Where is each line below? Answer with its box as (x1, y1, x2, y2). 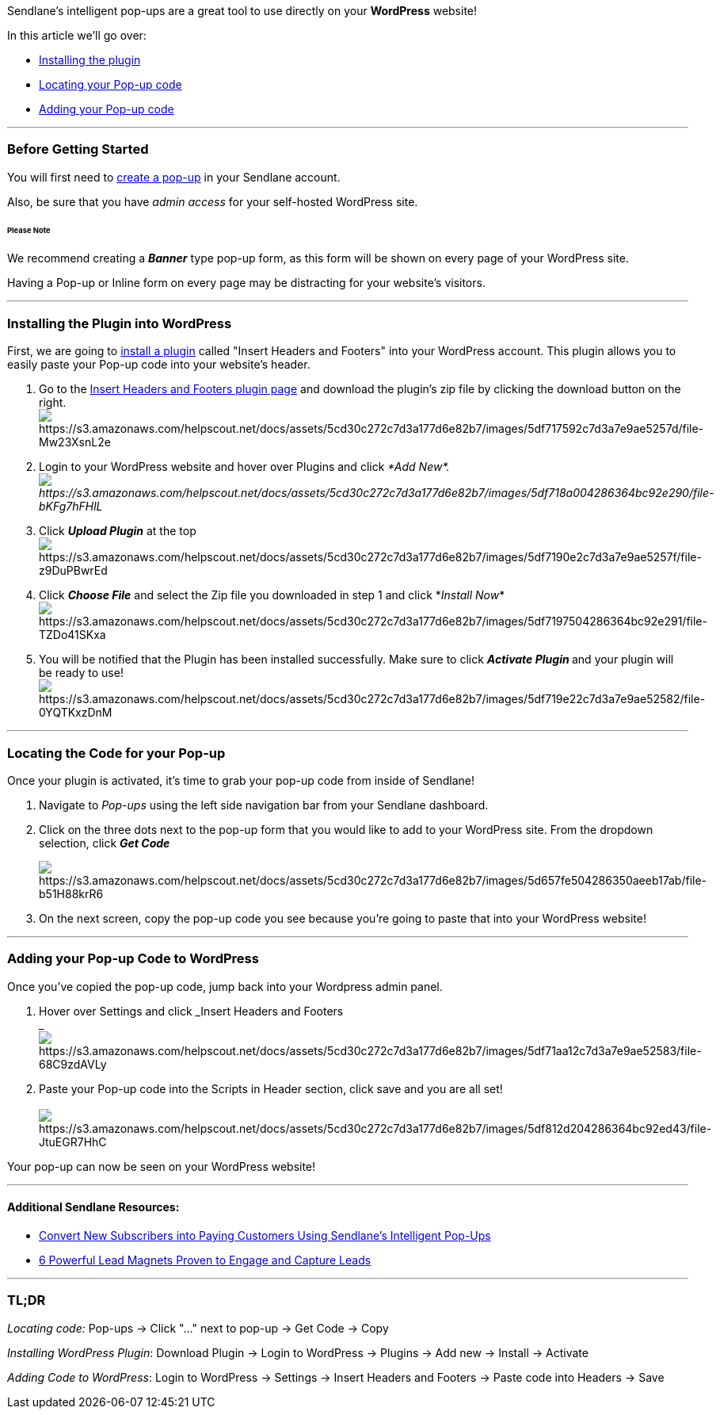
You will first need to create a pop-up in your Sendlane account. (7, 170, 341, 184)
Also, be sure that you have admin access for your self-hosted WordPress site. (7, 194, 418, 208)
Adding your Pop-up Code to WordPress (7, 950, 259, 967)
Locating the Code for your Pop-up (7, 744, 226, 761)
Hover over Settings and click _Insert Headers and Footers (39, 1004, 344, 1018)
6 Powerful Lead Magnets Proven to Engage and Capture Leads (39, 1252, 371, 1267)
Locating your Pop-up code (39, 78, 182, 91)
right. (39, 396, 67, 410)
